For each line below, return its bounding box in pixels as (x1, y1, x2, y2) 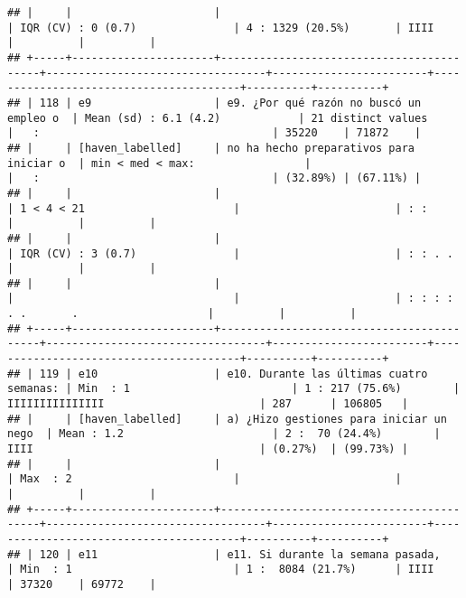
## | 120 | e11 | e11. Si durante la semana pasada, (7, 547, 441, 561)
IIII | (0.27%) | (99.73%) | (7, 443, 408, 456)
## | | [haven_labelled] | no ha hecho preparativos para (7, 141, 415, 154)
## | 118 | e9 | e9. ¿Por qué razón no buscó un (7, 96, 422, 109)
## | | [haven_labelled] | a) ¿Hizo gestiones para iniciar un (7, 412, 447, 425)
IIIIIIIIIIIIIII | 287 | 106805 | (7, 397, 408, 411)
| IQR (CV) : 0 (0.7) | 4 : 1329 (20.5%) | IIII (7, 21, 434, 34)
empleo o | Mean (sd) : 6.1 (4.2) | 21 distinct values (7, 111, 428, 125)
